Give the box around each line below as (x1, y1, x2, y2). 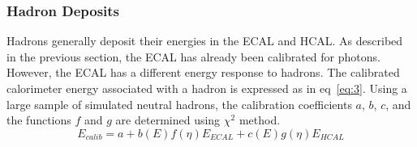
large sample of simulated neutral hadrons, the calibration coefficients (6, 95, 352, 112)
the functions (6, 111, 71, 128)
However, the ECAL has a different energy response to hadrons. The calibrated (6, 64, 400, 81)
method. (239, 111, 281, 128)
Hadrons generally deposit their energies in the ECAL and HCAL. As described (6, 32, 403, 49)
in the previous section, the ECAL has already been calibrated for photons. (6, 48, 380, 65)
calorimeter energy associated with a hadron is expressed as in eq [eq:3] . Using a (6, 80, 407, 96)
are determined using (115, 111, 221, 128)
